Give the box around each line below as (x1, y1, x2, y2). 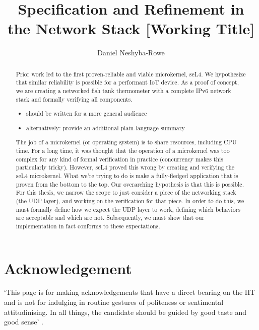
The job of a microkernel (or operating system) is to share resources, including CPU (16, 138, 237, 146)
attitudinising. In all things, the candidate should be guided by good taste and (4, 306, 247, 317)
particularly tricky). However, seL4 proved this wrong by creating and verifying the (16, 163, 235, 172)
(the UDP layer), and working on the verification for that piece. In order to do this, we (16, 196, 244, 205)
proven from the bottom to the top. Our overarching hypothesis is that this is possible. (16, 180, 244, 188)
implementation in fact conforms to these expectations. (16, 221, 160, 230)
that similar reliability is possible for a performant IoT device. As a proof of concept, (16, 78, 239, 87)
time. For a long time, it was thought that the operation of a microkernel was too (16, 146, 230, 154)
